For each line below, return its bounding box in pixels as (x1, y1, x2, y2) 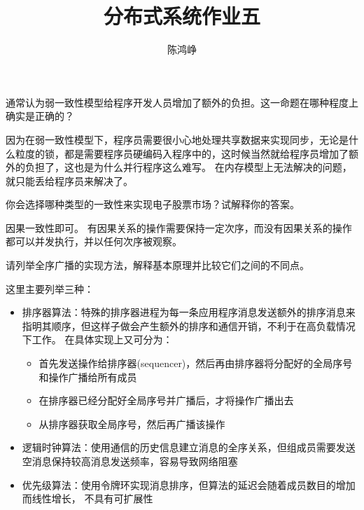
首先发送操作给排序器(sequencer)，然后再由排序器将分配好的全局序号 (38, 356, 353, 371)
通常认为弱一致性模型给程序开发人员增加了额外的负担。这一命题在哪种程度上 (6, 95, 358, 109)
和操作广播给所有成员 (38, 369, 137, 384)
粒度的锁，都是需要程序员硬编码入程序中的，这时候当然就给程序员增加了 (15, 146, 349, 160)
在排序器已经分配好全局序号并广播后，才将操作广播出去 (38, 393, 294, 408)
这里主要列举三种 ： (6, 281, 94, 296)
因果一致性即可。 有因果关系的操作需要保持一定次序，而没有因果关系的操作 (6, 220, 352, 235)
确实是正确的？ (6, 109, 74, 123)
